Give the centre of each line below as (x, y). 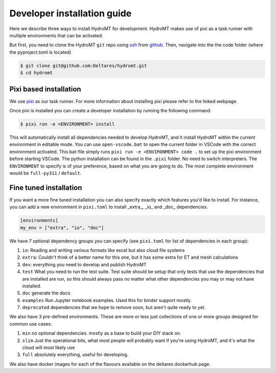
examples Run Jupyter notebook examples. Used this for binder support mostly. (107, 300)
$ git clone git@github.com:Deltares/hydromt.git (84, 66)
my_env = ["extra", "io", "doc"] (62, 228)
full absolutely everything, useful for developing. (75, 355)
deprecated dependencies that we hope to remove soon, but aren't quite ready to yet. (114, 307)
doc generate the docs (46, 293)
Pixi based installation (45, 89)
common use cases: (31, 324)
